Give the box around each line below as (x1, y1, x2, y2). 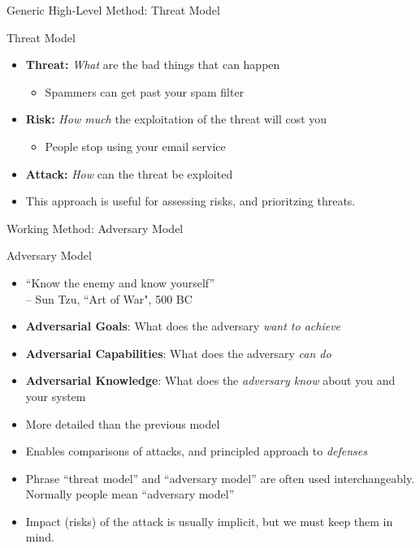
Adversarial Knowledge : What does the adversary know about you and (25, 372, 396, 389)
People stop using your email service (45, 137, 226, 154)
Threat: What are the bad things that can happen (25, 56, 280, 73)
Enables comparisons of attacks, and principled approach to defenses (25, 442, 367, 460)
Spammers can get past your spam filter (45, 83, 245, 100)
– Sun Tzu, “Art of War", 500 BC (25, 290, 193, 307)
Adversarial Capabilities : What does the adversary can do (25, 344, 331, 361)
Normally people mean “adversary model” (25, 485, 235, 503)
